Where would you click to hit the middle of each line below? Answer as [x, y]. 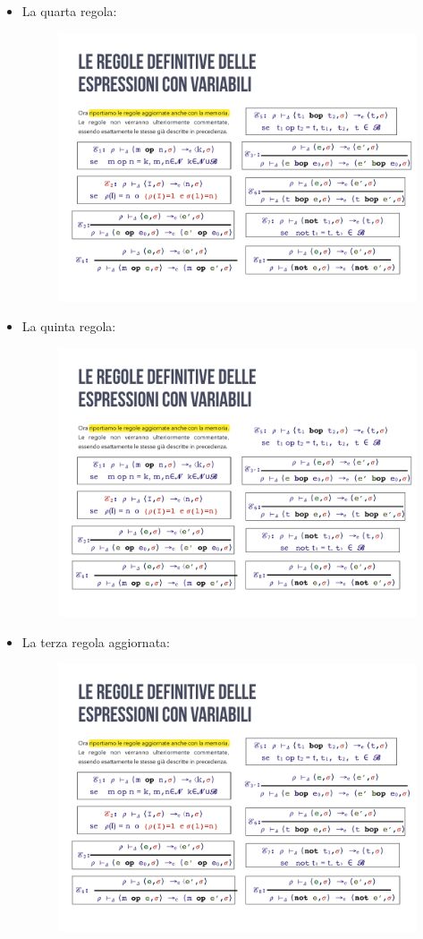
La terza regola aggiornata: [96, 641]
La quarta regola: [69, 11]
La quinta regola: [69, 326]
